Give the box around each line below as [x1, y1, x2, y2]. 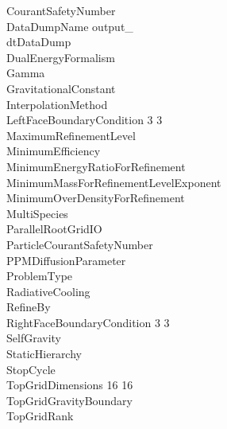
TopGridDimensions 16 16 [6, 376, 133, 393]
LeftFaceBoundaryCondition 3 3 [6, 111, 163, 128]
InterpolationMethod [6, 96, 108, 112]
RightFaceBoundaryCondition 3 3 [6, 314, 170, 330]
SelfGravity [6, 330, 61, 346]
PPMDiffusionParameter [6, 252, 126, 268]
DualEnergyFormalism [6, 49, 115, 65]
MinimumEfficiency [6, 142, 101, 159]
